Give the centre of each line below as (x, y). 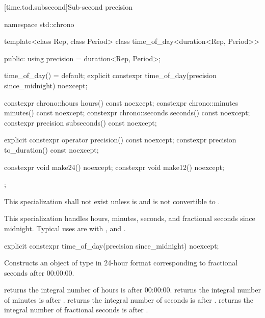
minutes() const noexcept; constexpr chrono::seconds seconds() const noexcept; (127, 113)
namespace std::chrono (39, 24)
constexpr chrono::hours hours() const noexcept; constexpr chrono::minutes (121, 102)
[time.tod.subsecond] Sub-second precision (68, 7)
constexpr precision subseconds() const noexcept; (81, 122)
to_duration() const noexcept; (51, 149)
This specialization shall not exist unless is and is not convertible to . (112, 201)
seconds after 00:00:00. (39, 272)
